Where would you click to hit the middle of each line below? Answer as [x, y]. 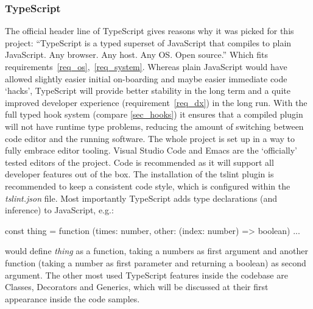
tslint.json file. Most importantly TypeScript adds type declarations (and [141, 198]
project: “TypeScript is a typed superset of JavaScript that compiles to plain [148, 42]
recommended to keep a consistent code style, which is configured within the [148, 186]
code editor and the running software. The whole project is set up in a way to [150, 138]
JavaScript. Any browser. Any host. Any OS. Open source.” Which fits [136, 55]
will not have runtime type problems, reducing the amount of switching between [154, 126]
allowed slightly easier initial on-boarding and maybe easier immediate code [146, 78]
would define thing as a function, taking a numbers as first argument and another [156, 251]
